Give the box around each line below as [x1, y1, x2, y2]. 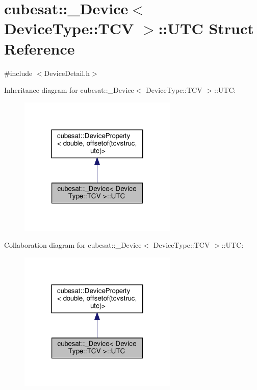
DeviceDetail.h [44, 67, 90, 78]
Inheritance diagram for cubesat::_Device [4, 85, 134, 95]
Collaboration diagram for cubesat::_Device [4, 240, 142, 250]
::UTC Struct [158, 18, 254, 39]
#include [4, 67, 33, 78]
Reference [4, 38, 75, 59]
